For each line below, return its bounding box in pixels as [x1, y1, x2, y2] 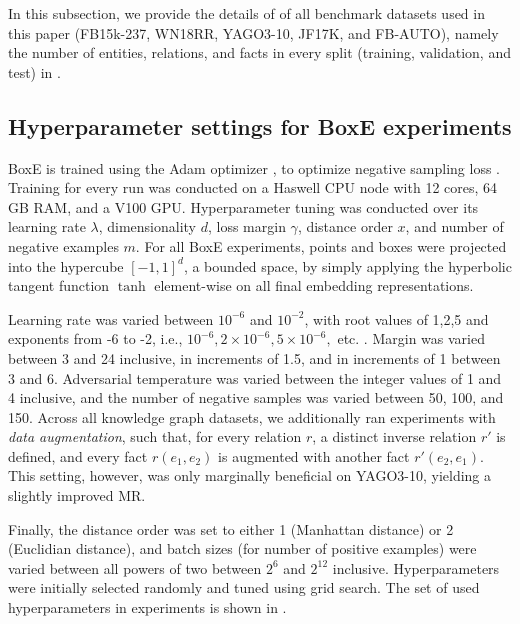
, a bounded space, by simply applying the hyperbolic [183, 255, 512, 276]
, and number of [405, 216, 504, 237]
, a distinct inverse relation [312, 426, 477, 447]
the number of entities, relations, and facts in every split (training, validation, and [8, 42, 511, 63]
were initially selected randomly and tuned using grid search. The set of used [8, 577, 480, 598]
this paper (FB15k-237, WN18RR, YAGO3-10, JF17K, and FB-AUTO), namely [8, 22, 499, 43]
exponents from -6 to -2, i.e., [8, 328, 183, 349]
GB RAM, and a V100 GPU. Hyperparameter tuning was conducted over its [8, 196, 479, 217]
